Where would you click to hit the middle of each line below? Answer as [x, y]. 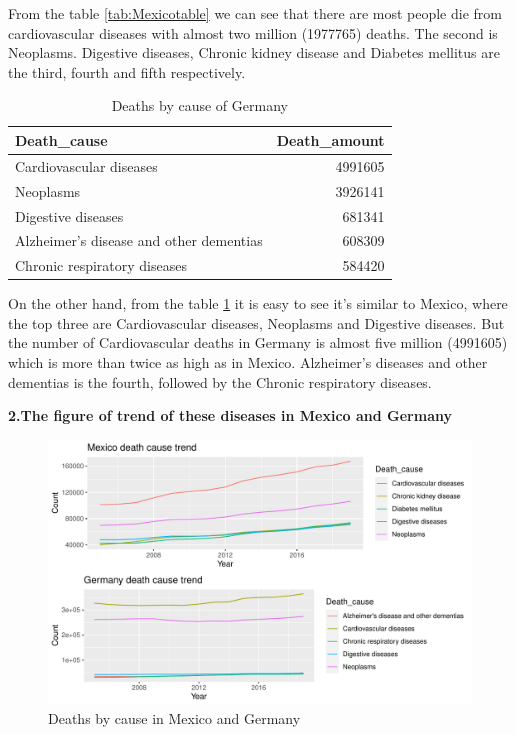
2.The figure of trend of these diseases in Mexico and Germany [230, 415]
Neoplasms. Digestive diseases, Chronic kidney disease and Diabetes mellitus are [254, 52]
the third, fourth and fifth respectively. [127, 71]
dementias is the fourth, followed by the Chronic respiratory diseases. [220, 381]
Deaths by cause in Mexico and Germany [174, 718]
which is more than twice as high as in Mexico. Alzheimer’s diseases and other [248, 362]
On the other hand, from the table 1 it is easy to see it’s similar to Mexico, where [258, 303]
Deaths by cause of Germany [199, 105]
